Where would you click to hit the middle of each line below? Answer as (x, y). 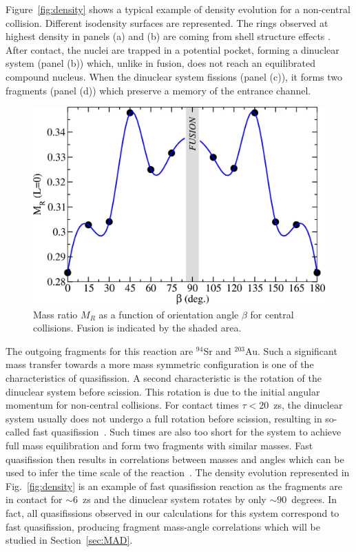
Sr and (217, 350)
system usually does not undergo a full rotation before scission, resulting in (164, 418)
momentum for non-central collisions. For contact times (122, 405)
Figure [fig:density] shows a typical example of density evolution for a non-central (178, 9)
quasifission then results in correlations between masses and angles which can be (175, 459)
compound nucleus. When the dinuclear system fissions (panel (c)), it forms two (174, 76)
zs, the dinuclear (308, 405)
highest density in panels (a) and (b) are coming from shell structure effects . (168, 36)
